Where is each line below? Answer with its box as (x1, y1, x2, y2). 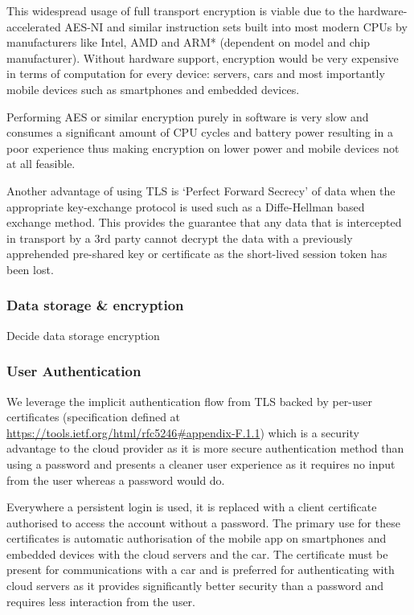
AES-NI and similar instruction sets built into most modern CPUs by (64, 18, 408, 35)
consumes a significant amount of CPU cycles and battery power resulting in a (6, 124, 393, 141)
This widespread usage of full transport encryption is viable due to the (6, 2, 355, 18)
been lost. (6, 260, 54, 277)
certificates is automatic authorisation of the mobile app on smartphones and (6, 530, 387, 547)
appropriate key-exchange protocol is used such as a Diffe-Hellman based (6, 198, 365, 215)
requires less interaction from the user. (6, 592, 195, 609)
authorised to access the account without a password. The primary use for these (6, 514, 400, 531)
